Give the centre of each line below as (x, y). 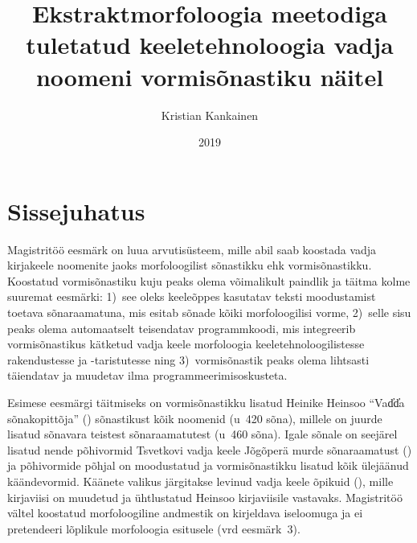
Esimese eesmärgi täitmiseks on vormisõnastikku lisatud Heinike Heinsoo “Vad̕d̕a (206, 402)
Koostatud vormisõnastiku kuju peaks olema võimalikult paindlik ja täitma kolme (209, 280)
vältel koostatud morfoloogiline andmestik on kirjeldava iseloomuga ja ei (185, 513)
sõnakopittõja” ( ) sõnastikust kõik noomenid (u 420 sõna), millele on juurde (195, 418)
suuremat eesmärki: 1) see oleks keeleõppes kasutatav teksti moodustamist (192, 296)
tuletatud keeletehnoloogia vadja (210, 45)
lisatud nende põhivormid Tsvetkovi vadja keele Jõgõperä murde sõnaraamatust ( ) (210, 449)
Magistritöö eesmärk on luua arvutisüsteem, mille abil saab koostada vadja (192, 249)
